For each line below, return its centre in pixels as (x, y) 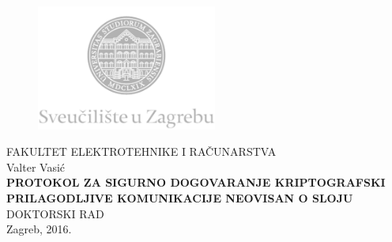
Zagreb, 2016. (39, 229)
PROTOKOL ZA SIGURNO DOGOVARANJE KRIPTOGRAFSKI (196, 182)
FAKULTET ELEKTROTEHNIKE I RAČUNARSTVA (141, 151)
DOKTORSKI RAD (55, 213)
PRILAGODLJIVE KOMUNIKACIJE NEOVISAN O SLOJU (180, 198)
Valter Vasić (36, 166)
